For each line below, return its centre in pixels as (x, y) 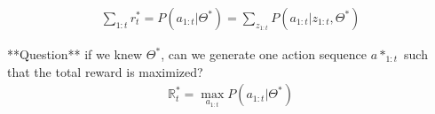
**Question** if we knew (75, 54)
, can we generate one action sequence (264, 54)
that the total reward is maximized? (105, 71)
